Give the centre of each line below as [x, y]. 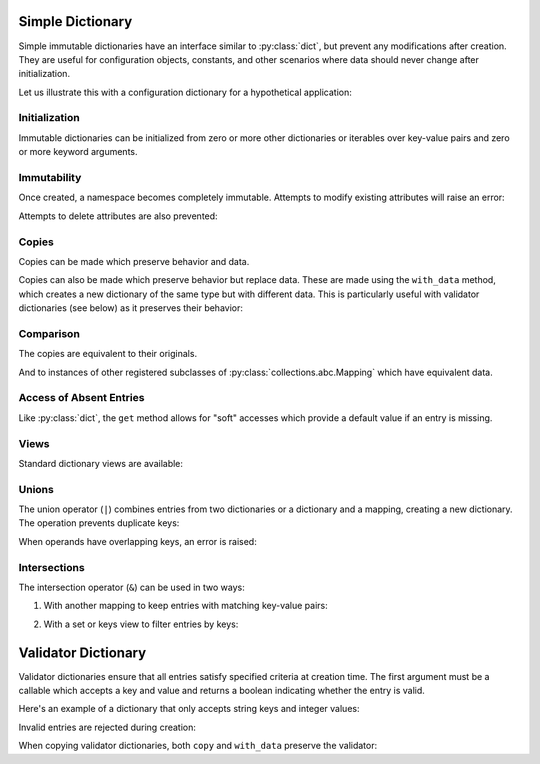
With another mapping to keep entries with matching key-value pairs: [186, 606]
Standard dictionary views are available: [101, 463]
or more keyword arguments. [78, 152]
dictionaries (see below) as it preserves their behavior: [131, 308]
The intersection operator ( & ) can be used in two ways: [131, 587]
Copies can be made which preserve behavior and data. [134, 261]
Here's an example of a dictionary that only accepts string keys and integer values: [189, 709]
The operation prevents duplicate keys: [99, 523]
